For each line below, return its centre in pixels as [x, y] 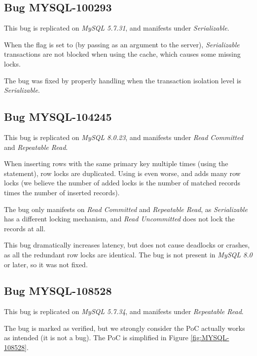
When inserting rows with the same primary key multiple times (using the [116, 163]
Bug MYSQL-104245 [58, 117]
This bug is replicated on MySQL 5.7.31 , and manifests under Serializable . [117, 28]
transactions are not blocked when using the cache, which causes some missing [122, 54]
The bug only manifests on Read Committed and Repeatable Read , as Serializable [126, 209]
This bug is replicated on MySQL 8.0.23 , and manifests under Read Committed [124, 137]
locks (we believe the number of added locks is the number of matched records [122, 183]
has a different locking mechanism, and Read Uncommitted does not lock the [119, 219]
